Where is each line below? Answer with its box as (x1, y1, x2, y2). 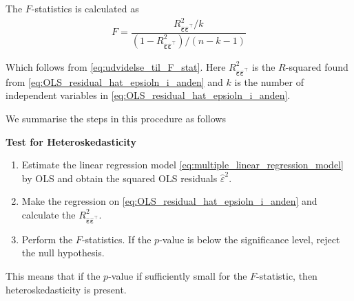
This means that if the (6, 268, 101, 282)
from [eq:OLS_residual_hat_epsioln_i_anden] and (6, 74, 223, 89)
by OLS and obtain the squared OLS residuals (21, 170, 218, 185)
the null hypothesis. (21, 245, 105, 260)
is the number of (234, 74, 304, 89)
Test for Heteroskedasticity (6, 134, 137, 148)
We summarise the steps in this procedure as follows (6, 111, 226, 125)
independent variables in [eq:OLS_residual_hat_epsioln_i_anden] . (6, 88, 291, 102)
